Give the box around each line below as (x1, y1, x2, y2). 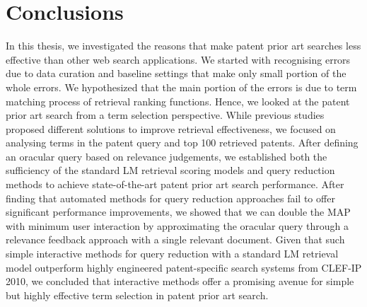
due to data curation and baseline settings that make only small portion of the (6, 66, 346, 81)
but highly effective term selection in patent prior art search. (6, 287, 269, 302)
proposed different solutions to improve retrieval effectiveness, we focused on (6, 121, 336, 136)
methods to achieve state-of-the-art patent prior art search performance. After (6, 177, 344, 192)
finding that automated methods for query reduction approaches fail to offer (6, 190, 335, 205)
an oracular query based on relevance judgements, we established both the (6, 149, 327, 163)
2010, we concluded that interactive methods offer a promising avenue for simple (6, 274, 354, 289)
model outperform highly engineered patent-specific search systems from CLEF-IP (6, 260, 362, 274)
